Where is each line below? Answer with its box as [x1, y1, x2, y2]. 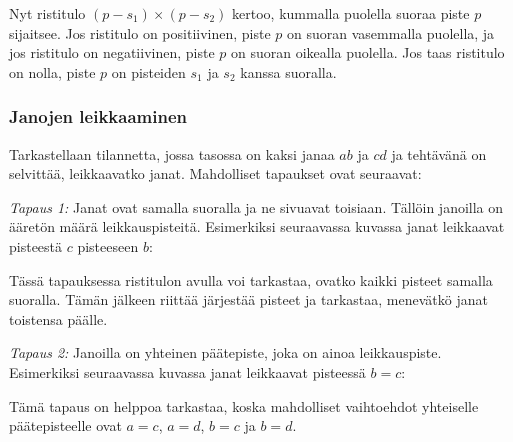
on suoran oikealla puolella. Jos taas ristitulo [231, 42, 505, 63]
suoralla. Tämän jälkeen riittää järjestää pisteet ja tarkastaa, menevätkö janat [9, 289, 488, 310]
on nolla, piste [9, 61, 96, 82]
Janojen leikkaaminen [9, 104, 187, 129]
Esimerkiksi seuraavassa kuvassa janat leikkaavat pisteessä [9, 361, 366, 382]
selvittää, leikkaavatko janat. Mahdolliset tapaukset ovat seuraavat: [9, 163, 422, 184]
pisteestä [9, 235, 63, 256]
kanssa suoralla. [240, 61, 337, 82]
